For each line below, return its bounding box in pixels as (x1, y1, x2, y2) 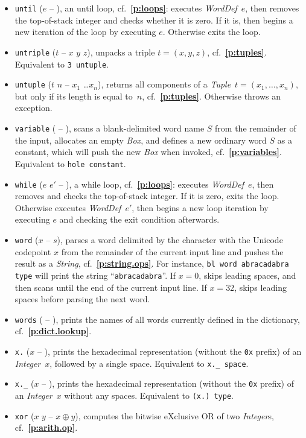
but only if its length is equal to (14, 89, 133, 102)
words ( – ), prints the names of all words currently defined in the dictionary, (14, 313, 300, 325)
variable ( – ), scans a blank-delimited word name (14, 122, 205, 134)
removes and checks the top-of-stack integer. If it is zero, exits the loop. (14, 189, 279, 202)
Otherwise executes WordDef (14, 201, 121, 214)
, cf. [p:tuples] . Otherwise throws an (142, 89, 281, 102)
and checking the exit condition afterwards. (59, 213, 220, 226)
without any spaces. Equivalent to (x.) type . (64, 389, 234, 401)
